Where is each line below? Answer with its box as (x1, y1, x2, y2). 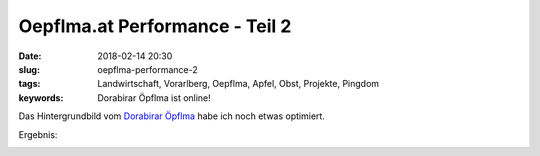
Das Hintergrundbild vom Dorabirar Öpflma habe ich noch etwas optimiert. (18, 110, 325, 122)
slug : (18, 63, 40, 75)
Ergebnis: (18, 128, 58, 140)
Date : (18, 50, 42, 62)
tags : (18, 78, 41, 90)
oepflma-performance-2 (97, 63, 199, 75)
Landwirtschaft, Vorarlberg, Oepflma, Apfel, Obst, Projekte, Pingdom (97, 78, 380, 90)
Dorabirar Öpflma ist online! (97, 91, 212, 104)
